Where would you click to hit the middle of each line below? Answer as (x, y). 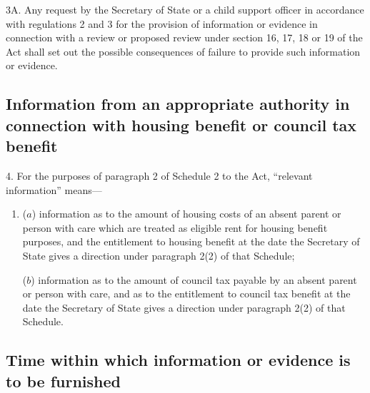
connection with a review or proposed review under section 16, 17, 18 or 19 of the (184, 37)
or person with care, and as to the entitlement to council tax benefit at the (186, 294)
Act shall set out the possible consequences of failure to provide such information (183, 51)
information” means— (54, 189)
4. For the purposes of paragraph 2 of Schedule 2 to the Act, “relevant (159, 175)
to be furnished (64, 381)
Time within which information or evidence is (178, 360)
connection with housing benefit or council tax (181, 124)
